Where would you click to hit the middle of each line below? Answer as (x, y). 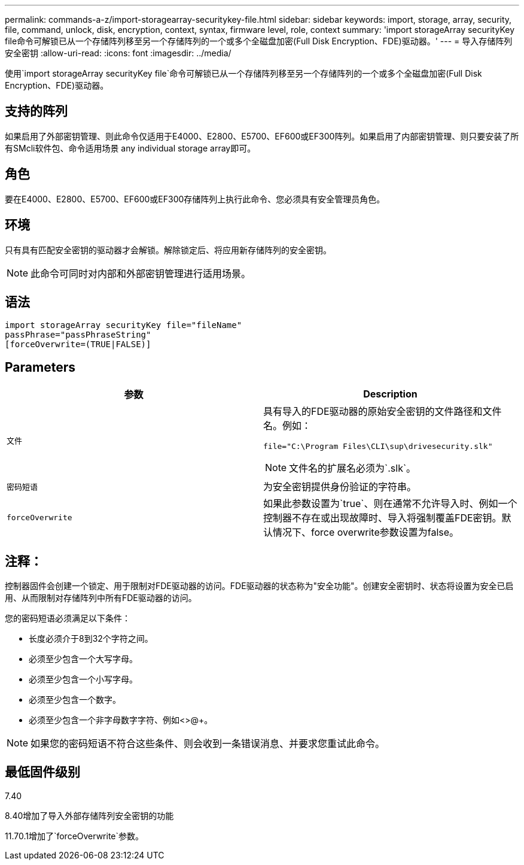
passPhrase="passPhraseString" (78, 335)
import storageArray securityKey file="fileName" (124, 325)
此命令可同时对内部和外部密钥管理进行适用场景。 (141, 273)
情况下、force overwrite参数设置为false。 (366, 532)
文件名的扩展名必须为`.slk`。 (353, 468)
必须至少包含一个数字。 (75, 700)
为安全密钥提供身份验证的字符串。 (340, 487)
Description (390, 394)
